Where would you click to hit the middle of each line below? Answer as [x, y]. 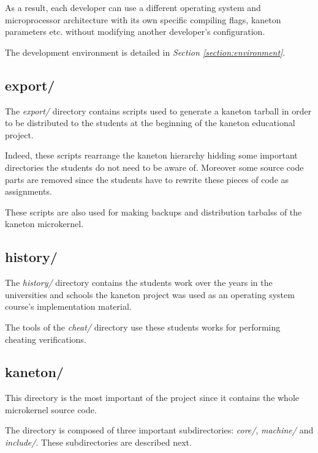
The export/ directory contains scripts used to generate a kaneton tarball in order [158, 110]
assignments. [28, 191]
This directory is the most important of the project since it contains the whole [152, 398]
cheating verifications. [46, 339]
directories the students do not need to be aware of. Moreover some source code [154, 167]
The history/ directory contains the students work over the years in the [139, 283]
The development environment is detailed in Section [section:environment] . [145, 52]
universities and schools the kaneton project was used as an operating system [150, 294]
